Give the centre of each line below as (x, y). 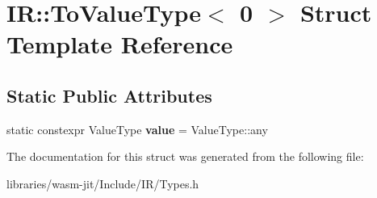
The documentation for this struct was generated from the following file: (185, 156)
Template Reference (120, 44)
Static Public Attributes (109, 95)
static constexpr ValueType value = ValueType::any (137, 129)
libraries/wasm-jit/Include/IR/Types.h (103, 183)
